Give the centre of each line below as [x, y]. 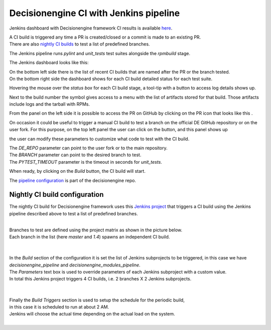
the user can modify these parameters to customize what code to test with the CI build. [99, 139]
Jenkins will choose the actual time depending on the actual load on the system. [92, 314]
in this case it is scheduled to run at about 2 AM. [59, 307]
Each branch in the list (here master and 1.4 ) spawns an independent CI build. [90, 237]
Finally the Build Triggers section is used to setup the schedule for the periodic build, [97, 300]
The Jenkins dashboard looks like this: [49, 63]
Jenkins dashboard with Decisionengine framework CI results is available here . [91, 28]
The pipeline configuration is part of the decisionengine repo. [73, 180]
